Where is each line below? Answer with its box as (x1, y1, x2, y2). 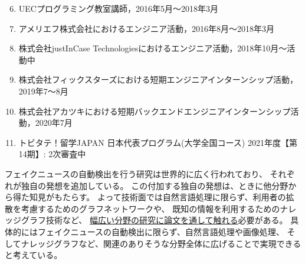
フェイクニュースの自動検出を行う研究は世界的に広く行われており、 (5, 167, 267, 180)
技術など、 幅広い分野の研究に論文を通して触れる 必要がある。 (45, 214, 288, 226)
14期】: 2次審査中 (18, 148, 86, 160)
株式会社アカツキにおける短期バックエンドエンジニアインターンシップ (18, 105, 291, 117)
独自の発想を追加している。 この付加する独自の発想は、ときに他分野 (21, 179, 288, 191)
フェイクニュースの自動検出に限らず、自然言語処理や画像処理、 (37, 225, 284, 237)
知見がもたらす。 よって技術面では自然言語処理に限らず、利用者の (29, 191, 286, 203)
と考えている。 (5, 249, 63, 261)
